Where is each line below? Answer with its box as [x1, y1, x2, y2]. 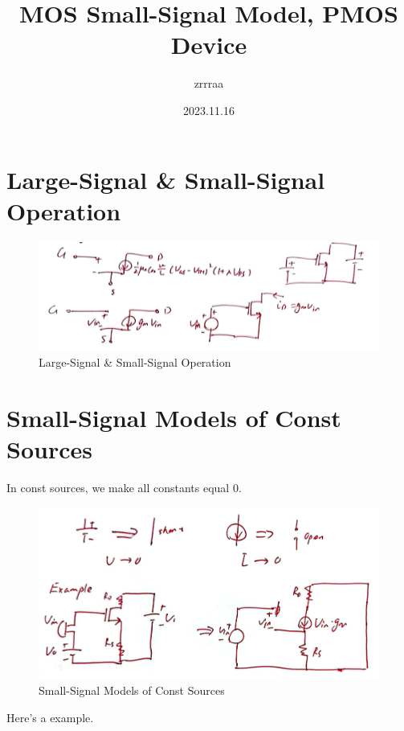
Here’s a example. [6, 708, 94, 725]
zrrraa [194, 75, 224, 92]
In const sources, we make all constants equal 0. [6, 479, 242, 496]
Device [170, 28, 247, 61]
